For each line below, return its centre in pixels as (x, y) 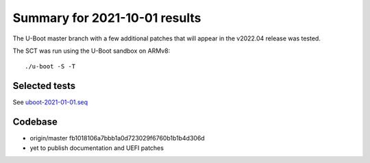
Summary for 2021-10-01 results (107, 18)
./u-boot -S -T (50, 66)
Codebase (35, 122)
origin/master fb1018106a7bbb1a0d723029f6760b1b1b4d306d (117, 138)
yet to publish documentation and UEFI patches (97, 148)
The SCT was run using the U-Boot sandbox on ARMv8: (91, 51)
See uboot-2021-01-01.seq (50, 102)
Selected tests (44, 86)
